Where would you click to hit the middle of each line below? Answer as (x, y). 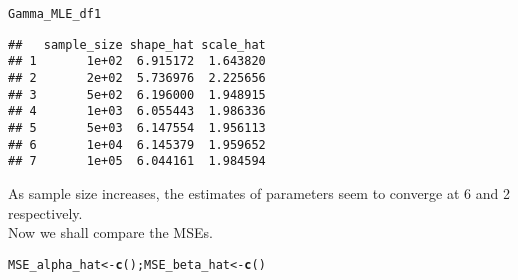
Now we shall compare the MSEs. (110, 232)
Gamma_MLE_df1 (55, 14)
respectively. (45, 212)
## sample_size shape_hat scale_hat (137, 44)
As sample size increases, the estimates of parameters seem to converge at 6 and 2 (259, 192)
